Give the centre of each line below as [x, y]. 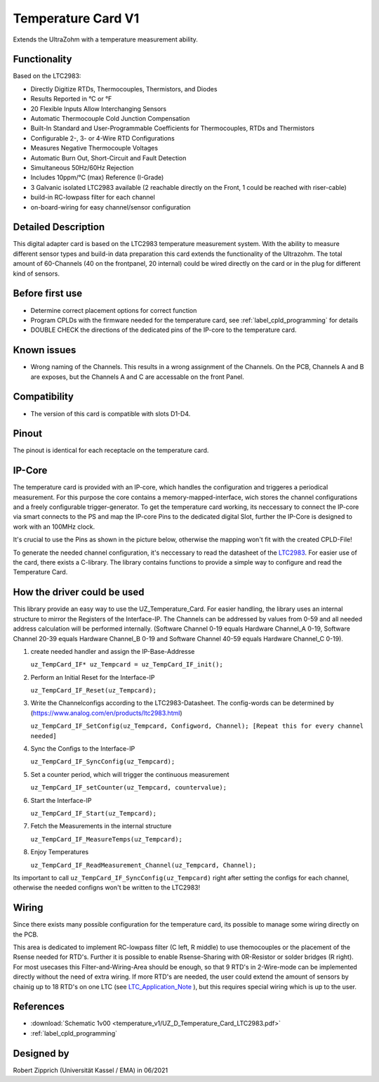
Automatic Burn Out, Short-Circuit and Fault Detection [108, 157]
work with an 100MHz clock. [54, 527]
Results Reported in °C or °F [71, 99]
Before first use [48, 294]
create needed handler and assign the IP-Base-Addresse [113, 651]
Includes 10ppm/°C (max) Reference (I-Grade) [97, 178]
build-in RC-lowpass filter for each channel [93, 198]
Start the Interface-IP [61, 800]
